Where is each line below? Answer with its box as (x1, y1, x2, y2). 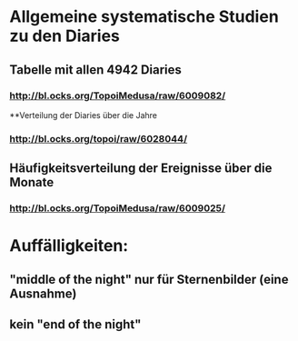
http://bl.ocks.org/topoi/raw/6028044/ (9, 132, 188, 145)
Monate (9, 175, 55, 190)
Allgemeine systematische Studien (9, 6, 279, 27)
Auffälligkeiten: (9, 236, 129, 256)
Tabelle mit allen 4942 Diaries (9, 62, 182, 77)
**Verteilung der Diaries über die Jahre (9, 109, 157, 120)
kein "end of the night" (9, 316, 142, 333)
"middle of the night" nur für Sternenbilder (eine (9, 271, 289, 287)
